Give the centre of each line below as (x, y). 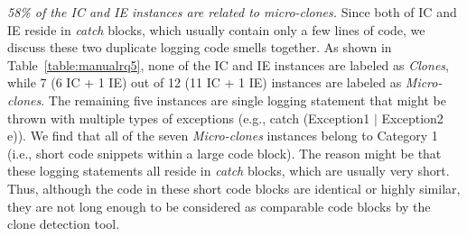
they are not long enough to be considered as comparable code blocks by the (219, 206)
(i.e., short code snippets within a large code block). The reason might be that (224, 153)
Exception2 (412, 118)
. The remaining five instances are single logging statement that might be (243, 100)
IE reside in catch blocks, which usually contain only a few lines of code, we (216, 29)
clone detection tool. (64, 224)
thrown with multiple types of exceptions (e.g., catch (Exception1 (189, 118)
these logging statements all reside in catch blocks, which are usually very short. (229, 171)
